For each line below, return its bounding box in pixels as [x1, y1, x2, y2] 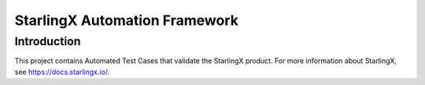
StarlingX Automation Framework [14, 12, 239, 29]
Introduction [14, 34, 81, 48]
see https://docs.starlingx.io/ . [14, 67, 110, 76]
